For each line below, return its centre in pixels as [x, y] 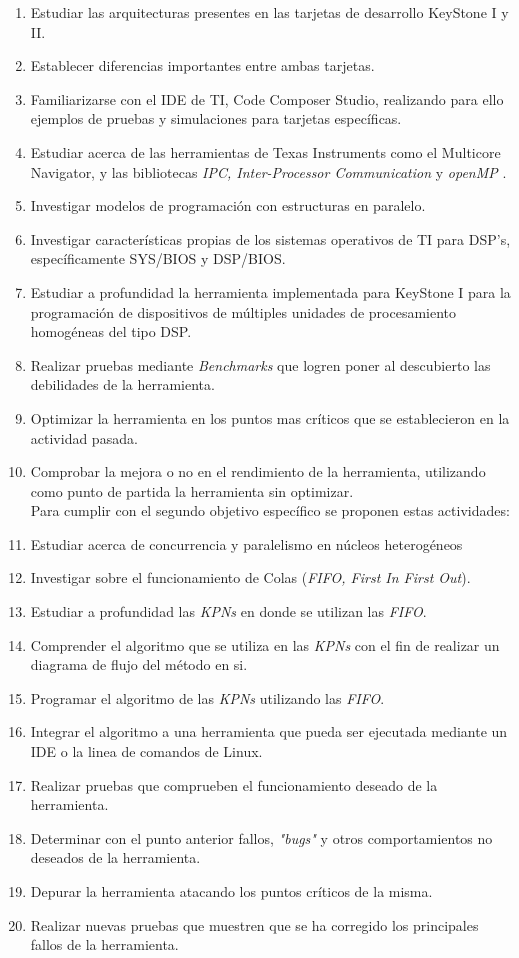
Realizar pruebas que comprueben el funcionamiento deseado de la [234, 784]
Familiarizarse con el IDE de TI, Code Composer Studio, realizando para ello [267, 98]
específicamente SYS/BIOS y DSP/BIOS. [158, 258]
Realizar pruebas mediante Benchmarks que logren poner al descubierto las [260, 364]
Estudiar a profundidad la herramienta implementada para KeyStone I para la [270, 291]
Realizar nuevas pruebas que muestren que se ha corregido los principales [254, 924]
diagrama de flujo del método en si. [139, 664]
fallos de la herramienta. [104, 944]
